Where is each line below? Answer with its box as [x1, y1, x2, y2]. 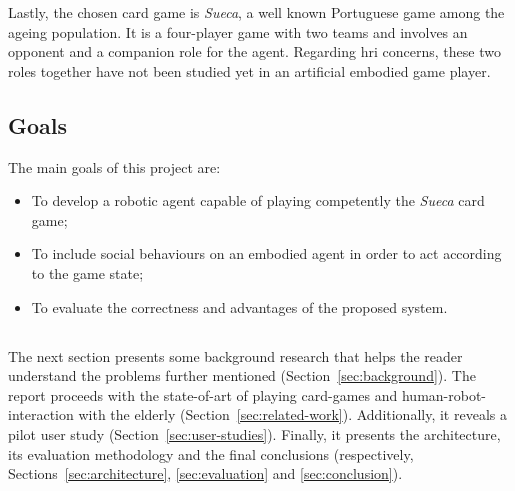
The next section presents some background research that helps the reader [8, 345, 463, 366]
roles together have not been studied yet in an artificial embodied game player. [8, 60, 491, 81]
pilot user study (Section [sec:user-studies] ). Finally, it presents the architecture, [8, 423, 501, 444]
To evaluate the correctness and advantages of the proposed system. [31, 296, 448, 317]
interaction [8, 404, 74, 425]
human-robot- [401, 384, 487, 405]
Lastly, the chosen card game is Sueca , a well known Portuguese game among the [8, 2, 505, 22]
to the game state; [31, 262, 144, 283]
